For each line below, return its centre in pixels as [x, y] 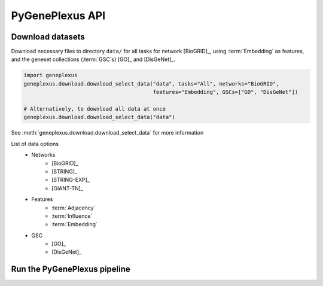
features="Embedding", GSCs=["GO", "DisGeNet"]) [226, 92]
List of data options [35, 144]
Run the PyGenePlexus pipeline [71, 269]
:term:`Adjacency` [74, 208]
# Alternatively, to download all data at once [95, 109]
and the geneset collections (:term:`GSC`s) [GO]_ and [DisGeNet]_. [93, 59]
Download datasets [48, 37]
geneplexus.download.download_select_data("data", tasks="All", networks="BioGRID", [151, 83]
